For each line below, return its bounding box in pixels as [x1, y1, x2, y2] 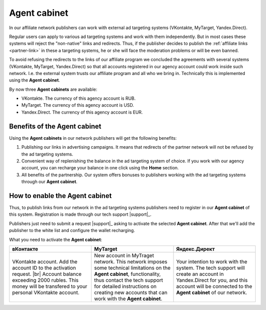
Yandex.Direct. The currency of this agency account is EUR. [21, 109, 143, 115]
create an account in [176, 271, 224, 277]
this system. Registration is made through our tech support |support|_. [9, 211, 152, 217]
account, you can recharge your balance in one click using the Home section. [21, 165, 179, 171]
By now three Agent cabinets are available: [9, 86, 98, 92]
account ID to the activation [12, 264, 76, 271]
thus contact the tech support [94, 276, 164, 283]
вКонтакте [12, 245, 38, 252]
